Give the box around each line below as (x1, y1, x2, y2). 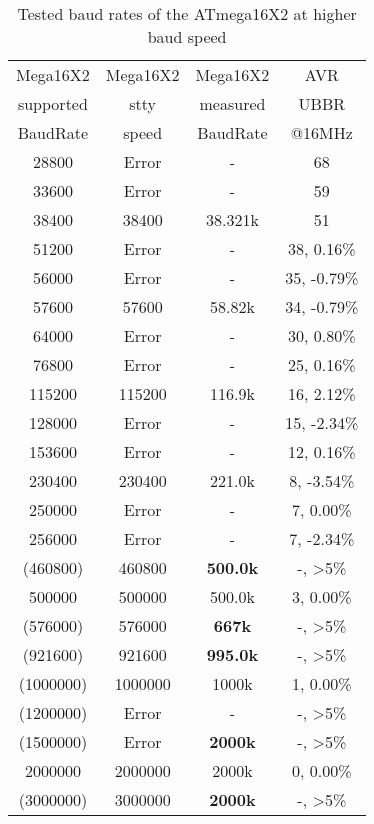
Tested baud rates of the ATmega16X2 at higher (17, 2, 357, 25)
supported (17, 92, 88, 115)
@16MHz (290, 121, 353, 144)
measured (199, 92, 266, 115)
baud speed (147, 25, 227, 48)
